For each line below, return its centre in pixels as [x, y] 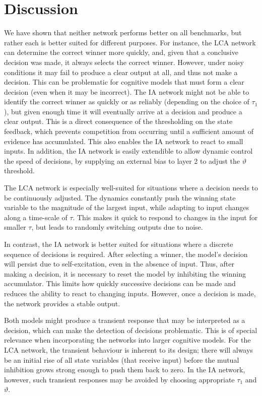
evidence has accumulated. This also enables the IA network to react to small [124, 141]
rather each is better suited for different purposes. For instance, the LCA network [130, 42]
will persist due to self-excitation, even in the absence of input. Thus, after [119, 264]
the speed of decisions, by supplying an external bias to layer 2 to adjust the [122, 160]
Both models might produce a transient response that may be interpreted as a [125, 320]
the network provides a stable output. [62, 303]
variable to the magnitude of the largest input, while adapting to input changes [126, 207]
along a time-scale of [36, 217]
